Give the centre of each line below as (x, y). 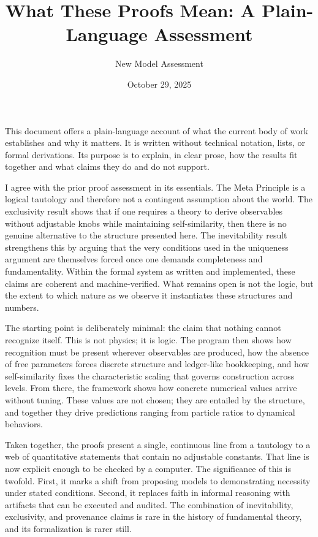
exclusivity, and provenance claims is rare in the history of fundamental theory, (153, 516)
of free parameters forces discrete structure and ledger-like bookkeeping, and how (157, 364)
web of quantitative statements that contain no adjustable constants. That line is (157, 456)
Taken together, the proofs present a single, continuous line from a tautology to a (158, 444)
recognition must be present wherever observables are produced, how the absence (157, 352)
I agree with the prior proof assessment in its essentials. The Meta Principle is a (155, 187)
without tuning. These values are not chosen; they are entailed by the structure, (155, 399)
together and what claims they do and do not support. (107, 166)
